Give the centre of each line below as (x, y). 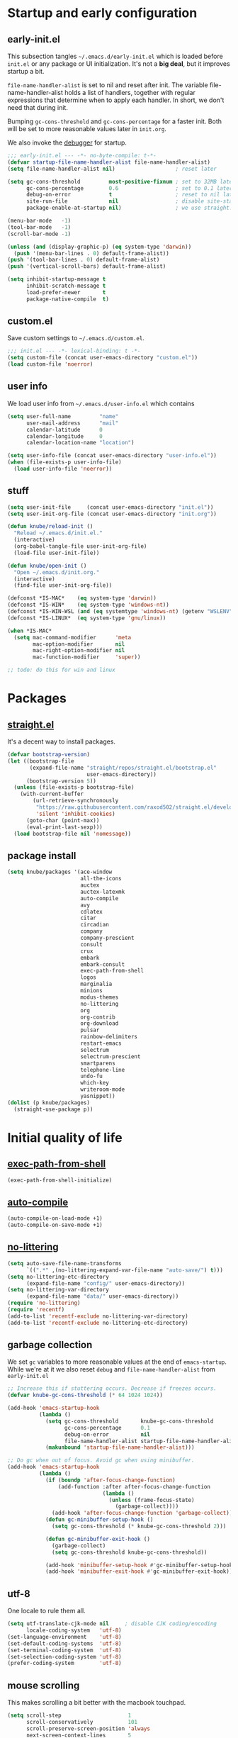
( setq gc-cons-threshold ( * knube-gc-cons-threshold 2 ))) (139, 1526)
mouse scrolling (44, 1685)
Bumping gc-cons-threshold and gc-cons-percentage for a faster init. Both (114, 121)
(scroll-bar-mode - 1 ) (39, 234)
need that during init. (38, 107)
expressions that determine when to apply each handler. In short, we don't (116, 100)
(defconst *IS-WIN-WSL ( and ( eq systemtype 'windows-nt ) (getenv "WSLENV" (120, 612)
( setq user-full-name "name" (63, 416)
